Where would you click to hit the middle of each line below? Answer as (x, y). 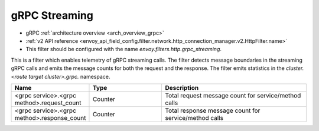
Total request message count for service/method (233, 95)
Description (182, 88)
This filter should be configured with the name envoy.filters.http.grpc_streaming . (123, 49)
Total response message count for (213, 110)
